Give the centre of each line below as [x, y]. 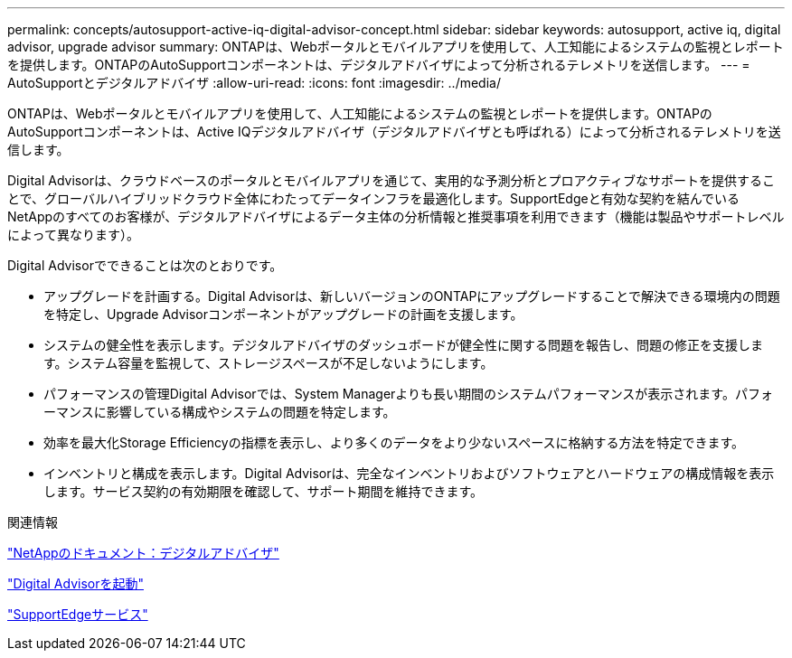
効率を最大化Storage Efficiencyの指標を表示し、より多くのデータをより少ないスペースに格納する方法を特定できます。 [394, 442]
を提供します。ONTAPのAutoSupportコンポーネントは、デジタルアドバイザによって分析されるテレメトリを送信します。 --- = [379, 65]
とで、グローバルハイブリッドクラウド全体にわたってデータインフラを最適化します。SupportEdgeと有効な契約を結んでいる [373, 198]
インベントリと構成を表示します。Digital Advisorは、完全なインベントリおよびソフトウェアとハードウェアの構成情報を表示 [409, 473]
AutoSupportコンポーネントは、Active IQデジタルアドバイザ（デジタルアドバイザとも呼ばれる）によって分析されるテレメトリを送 [394, 132]
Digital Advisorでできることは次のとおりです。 [145, 265]
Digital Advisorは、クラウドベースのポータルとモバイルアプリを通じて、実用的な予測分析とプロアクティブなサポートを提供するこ [391, 180]
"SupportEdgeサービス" [78, 614]
